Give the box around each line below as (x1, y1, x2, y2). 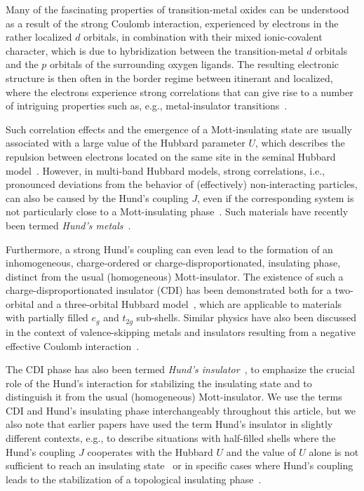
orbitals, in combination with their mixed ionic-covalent (83, 29, 323, 44)
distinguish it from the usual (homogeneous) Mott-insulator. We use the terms (6, 389, 342, 404)
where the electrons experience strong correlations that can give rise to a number (6, 84, 353, 99)
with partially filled (6, 310, 88, 325)
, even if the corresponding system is (197, 190, 354, 205)
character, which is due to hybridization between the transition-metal (6, 43, 304, 58)
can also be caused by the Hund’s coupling (6, 190, 189, 205)
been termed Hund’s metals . (6, 217, 131, 232)
